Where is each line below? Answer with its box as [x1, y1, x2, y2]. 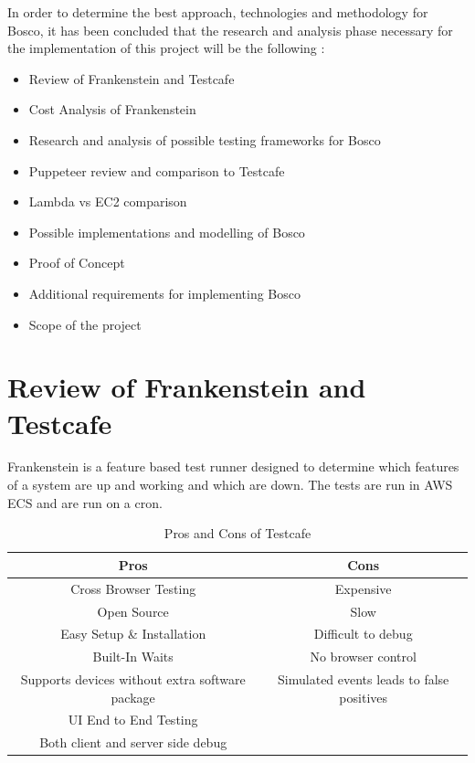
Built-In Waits [92, 647, 174, 666]
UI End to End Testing [68, 710, 198, 729]
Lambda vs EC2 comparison [28, 192, 187, 211]
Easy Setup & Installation [60, 624, 206, 643]
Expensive [334, 578, 392, 598]
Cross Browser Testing [70, 578, 196, 598]
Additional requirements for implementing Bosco [28, 283, 301, 302]
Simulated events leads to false [278, 670, 449, 689]
